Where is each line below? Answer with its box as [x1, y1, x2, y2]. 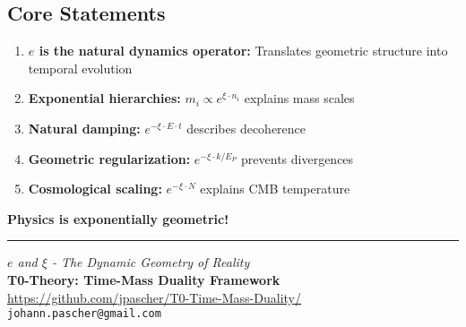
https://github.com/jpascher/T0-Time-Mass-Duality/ [7, 288, 301, 306]
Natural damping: [28, 118, 141, 137]
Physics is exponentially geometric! [7, 209, 229, 228]
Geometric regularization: [28, 149, 191, 168]
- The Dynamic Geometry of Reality [51, 253, 250, 271]
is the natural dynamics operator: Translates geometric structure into [39, 41, 448, 60]
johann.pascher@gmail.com [7, 307, 161, 321]
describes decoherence [186, 118, 306, 137]
